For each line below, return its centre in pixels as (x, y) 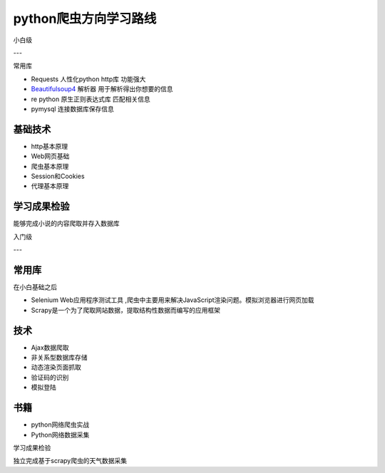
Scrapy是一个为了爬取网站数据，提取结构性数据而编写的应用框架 (126, 310)
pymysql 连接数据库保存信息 (72, 109)
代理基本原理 (50, 186)
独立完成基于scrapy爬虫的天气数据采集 (70, 461)
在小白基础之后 (35, 287)
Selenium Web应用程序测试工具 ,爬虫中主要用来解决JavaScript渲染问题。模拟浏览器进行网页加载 (173, 300)
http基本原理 (50, 146)
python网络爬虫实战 (60, 425)
